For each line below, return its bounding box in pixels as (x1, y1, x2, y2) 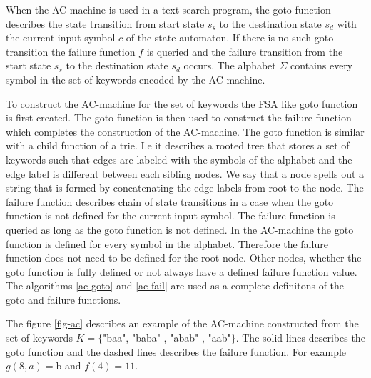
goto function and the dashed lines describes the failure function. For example (6, 344, 347, 359)
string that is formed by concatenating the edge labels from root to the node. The (6, 180, 364, 195)
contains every (290, 58, 353, 73)
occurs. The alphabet (183, 58, 276, 73)
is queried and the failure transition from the (146, 44, 343, 59)
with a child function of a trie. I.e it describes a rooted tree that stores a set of (6, 138, 350, 153)
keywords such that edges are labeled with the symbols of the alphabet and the (6, 151, 352, 166)
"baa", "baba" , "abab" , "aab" (103, 330, 231, 345)
